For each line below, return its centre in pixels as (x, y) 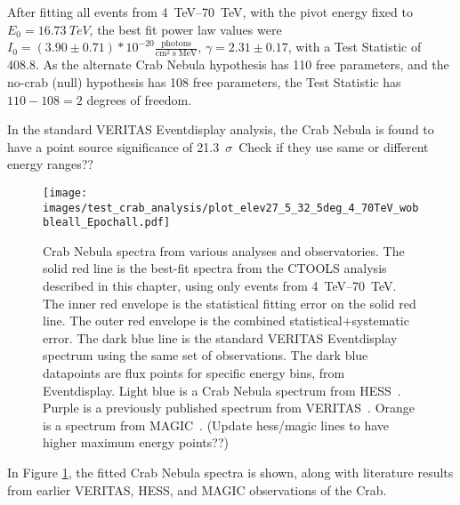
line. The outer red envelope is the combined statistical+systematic (226, 321)
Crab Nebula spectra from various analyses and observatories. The (224, 250)
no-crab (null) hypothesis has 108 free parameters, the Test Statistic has (204, 81)
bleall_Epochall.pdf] (107, 223)
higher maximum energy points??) (136, 442)
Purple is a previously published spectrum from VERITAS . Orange (229, 408)
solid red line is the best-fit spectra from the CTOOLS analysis (215, 268)
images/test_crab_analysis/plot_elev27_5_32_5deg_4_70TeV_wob (231, 208)
